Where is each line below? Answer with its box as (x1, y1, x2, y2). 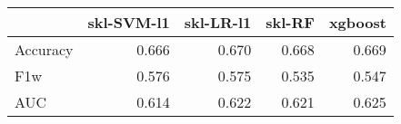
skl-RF (266, 12, 315, 33)
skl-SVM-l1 (87, 12, 170, 33)
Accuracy (15, 39, 74, 60)
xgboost (328, 12, 386, 33)
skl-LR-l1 (184, 12, 252, 33)
